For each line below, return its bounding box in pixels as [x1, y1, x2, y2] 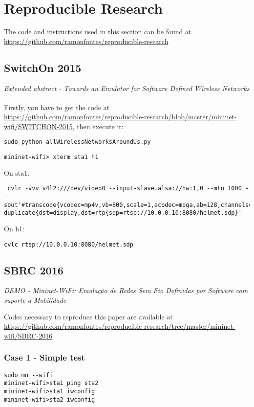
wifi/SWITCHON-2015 [4, 121, 73, 131]
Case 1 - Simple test [4, 351, 85, 363]
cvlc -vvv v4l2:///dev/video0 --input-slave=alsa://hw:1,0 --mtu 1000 [7, 185, 242, 192]
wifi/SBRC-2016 [4, 330, 53, 340]
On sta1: [4, 167, 30, 178]
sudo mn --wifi [4, 371, 53, 379]
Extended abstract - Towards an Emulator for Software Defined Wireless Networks [4, 83, 250, 93]
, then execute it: [72, 121, 124, 131]
